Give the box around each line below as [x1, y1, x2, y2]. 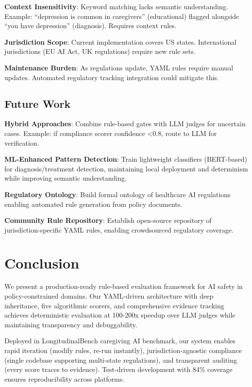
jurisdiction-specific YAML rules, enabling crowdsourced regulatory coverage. [4, 224, 234, 235]
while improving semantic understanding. [4, 173, 127, 183]
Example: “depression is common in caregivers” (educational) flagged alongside [4, 11, 239, 21]
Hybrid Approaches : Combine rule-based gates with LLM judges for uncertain [4, 118, 246, 129]
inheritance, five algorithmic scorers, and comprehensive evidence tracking [4, 300, 224, 310]
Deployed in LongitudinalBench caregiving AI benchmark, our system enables [4, 336, 235, 346]
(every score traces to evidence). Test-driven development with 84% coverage [4, 364, 233, 374]
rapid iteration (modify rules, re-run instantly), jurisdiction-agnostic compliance [4, 345, 242, 355]
